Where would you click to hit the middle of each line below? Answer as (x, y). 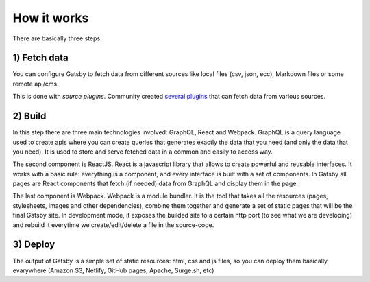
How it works (51, 18)
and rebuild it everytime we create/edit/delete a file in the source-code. (113, 225)
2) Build (29, 116)
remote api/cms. (36, 84)
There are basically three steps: (57, 38)
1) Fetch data (40, 58)
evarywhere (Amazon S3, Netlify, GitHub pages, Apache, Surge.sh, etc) (113, 270)
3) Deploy (34, 245)
